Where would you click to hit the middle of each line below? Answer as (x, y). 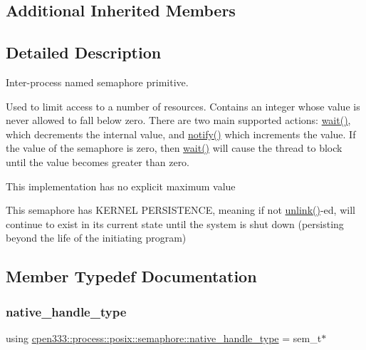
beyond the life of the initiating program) (96, 238)
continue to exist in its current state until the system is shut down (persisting (175, 223)
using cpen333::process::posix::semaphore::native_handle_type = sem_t (164, 338)
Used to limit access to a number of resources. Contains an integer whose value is (183, 106)
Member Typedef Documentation (131, 276)
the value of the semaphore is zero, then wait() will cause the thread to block (174, 148)
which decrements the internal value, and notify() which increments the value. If (181, 134)
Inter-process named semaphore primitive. (97, 82)
